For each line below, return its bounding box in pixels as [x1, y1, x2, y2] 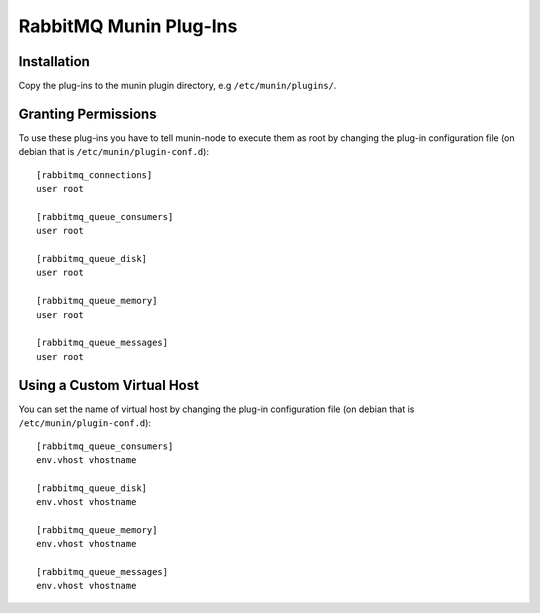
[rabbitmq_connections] [36, 169, 153, 180]
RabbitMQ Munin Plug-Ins [18, 15, 238, 37]
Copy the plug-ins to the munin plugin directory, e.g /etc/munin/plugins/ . [18, 80, 337, 92]
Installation [18, 53, 90, 70]
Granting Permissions [18, 105, 157, 122]
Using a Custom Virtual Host [18, 376, 200, 394]
